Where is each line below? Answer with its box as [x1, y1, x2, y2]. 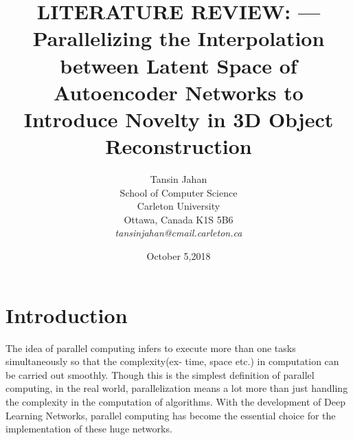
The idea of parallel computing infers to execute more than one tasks [5, 340, 296, 355]
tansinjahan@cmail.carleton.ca [115, 225, 242, 240]
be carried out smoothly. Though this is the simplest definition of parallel [5, 367, 315, 382]
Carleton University [137, 199, 220, 213]
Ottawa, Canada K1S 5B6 [124, 212, 234, 226]
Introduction [5, 300, 128, 329]
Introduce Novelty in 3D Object [23, 104, 334, 133]
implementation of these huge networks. [5, 421, 172, 436]
